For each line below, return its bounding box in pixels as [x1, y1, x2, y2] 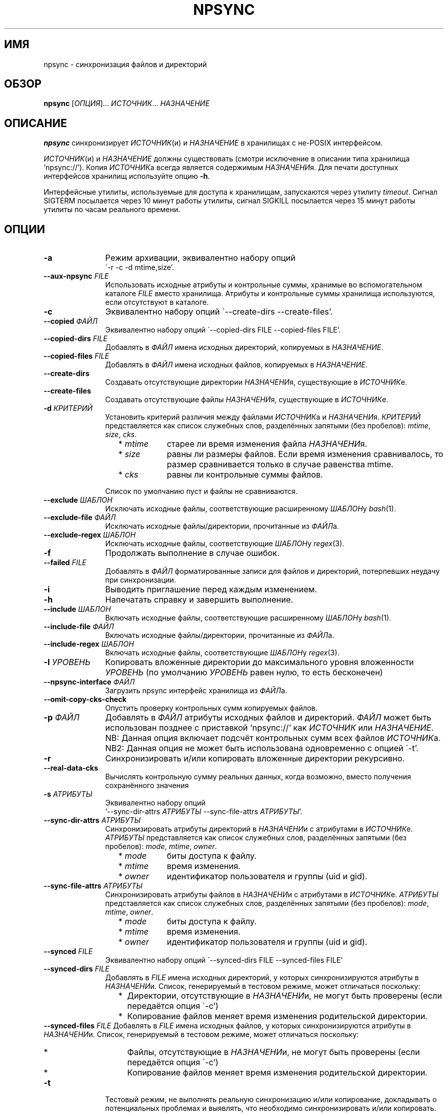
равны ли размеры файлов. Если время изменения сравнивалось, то [167, 449, 443, 460]
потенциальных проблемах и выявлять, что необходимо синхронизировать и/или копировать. [105, 1104, 436, 1113]
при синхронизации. [105, 575, 176, 585]
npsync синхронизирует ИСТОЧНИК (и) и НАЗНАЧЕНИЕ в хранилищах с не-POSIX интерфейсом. [43, 138, 383, 148]
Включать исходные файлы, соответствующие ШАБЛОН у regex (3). [105, 648, 340, 657]
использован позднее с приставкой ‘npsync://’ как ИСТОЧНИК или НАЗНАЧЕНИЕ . [105, 722, 434, 733]
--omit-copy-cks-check [43, 695, 127, 704]
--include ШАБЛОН [43, 605, 111, 614]
